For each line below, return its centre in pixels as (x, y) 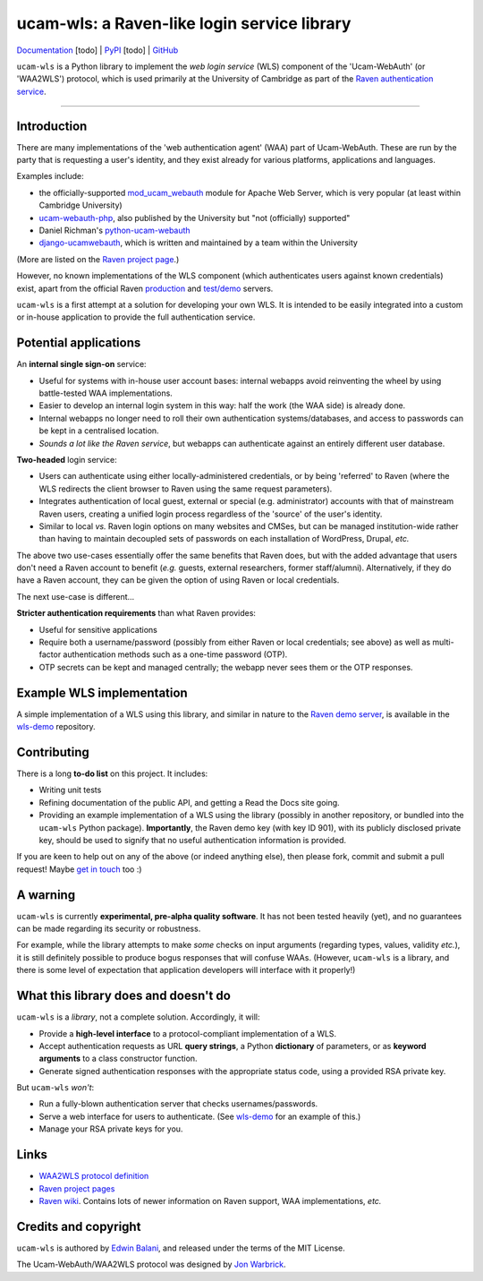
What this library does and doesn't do (124, 996)
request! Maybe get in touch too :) (79, 869)
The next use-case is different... (76, 596)
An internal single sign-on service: (81, 364)
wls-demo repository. (56, 727)
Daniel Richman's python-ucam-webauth (115, 230)
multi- (444, 642)
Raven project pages (77, 1188)
